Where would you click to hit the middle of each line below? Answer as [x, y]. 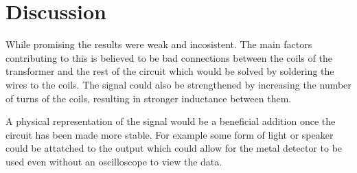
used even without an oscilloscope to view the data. [114, 161]
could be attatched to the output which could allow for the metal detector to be [174, 148]
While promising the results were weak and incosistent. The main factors [159, 44]
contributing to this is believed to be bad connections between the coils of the [169, 57]
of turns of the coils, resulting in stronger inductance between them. [149, 98]
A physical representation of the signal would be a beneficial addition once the [171, 121]
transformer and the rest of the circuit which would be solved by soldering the [170, 71]
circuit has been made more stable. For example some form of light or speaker [170, 134]
